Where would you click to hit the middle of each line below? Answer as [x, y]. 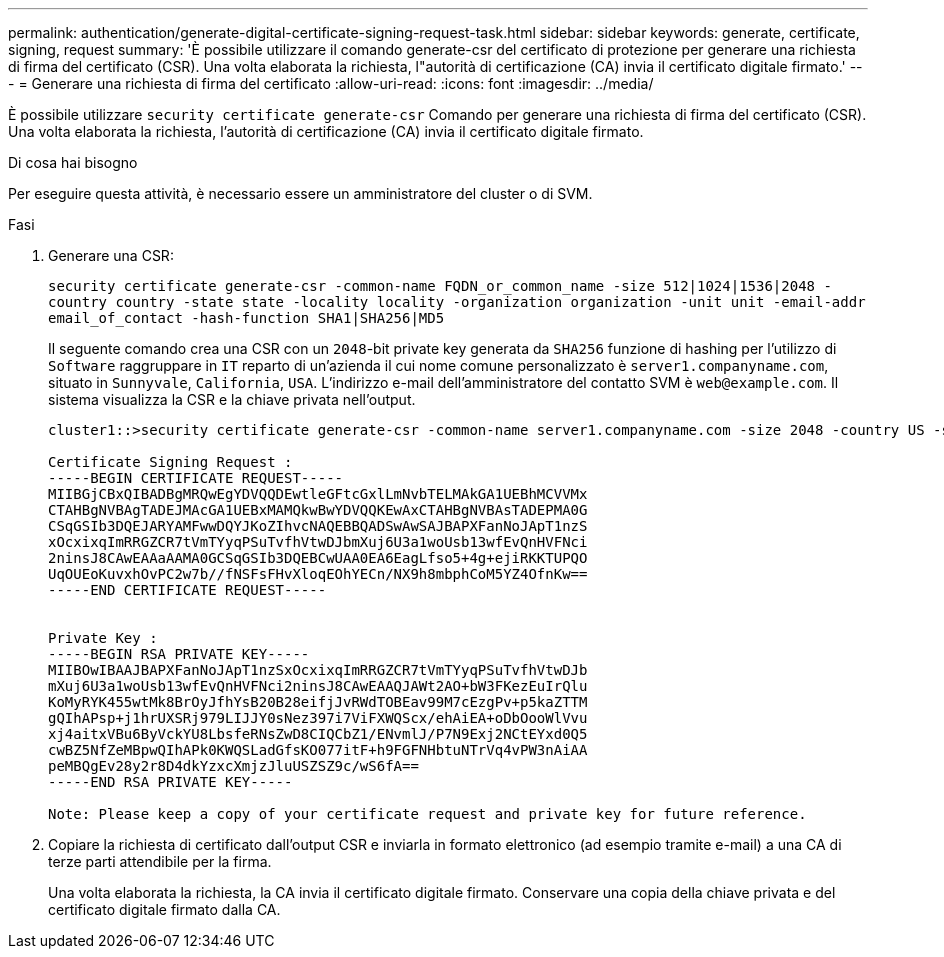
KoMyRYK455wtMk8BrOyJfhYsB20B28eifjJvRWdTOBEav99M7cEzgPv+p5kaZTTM [318, 702]
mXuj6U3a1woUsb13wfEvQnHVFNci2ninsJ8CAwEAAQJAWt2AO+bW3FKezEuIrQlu [318, 686]
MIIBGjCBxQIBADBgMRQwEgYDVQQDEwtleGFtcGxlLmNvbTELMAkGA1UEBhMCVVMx [318, 494]
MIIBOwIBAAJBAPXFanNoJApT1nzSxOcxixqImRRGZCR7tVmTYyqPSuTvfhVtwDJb [318, 670]
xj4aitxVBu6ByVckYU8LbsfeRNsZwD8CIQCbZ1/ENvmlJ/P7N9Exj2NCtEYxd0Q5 [318, 734]
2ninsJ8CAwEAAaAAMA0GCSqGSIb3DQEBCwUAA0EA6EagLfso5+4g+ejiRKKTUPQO [318, 558]
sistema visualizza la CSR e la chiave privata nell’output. [232, 399]
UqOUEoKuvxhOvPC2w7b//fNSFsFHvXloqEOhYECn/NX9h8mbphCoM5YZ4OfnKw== [318, 574]
